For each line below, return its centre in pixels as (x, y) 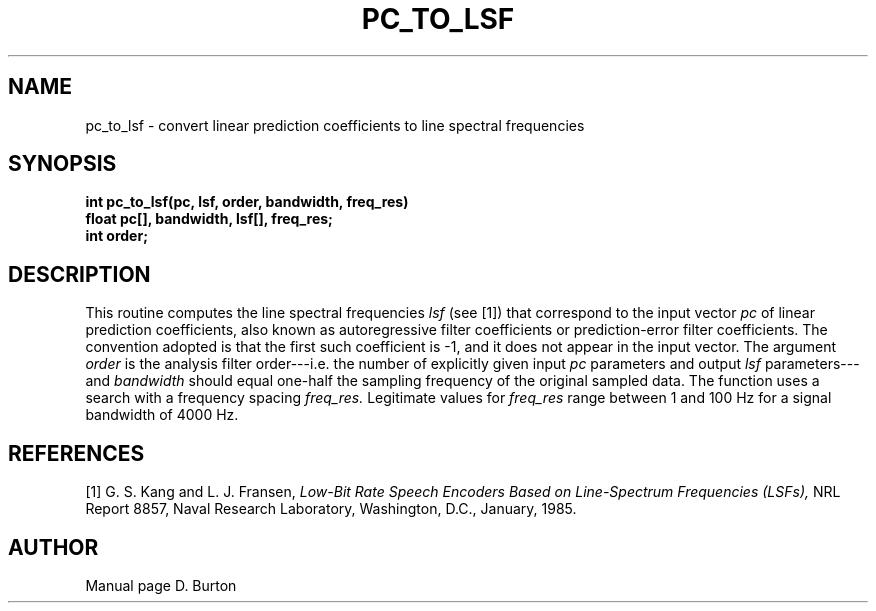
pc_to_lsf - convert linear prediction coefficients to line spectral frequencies (335, 125)
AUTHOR (53, 547)
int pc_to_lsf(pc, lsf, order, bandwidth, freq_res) (247, 202)
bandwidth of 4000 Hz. (162, 415)
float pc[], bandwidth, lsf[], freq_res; (209, 219)
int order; (116, 236)
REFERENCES (76, 453)
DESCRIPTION (79, 274)
